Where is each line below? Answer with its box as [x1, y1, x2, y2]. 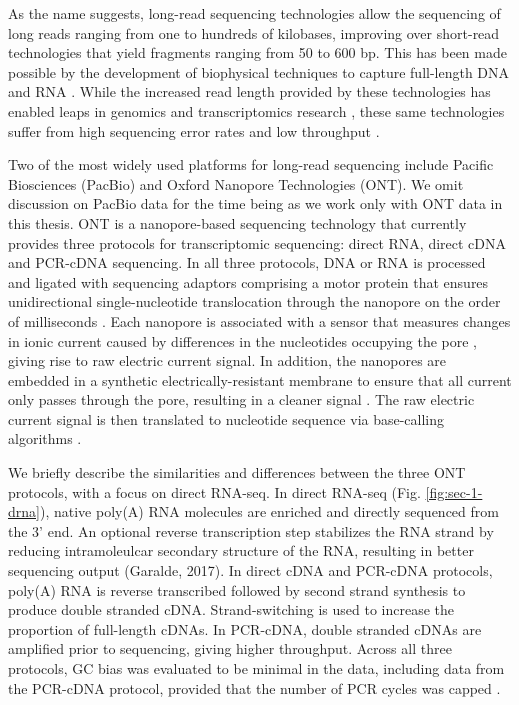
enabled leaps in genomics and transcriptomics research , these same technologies [8, 100, 505, 121]
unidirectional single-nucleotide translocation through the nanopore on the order [8, 291, 501, 312]
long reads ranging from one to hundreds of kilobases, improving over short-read [8, 22, 500, 43]
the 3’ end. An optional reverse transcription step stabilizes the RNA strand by [8, 520, 494, 541]
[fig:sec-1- [425, 481, 483, 502]
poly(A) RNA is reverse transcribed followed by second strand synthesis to [8, 579, 466, 600]
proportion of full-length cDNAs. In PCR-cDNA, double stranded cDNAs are [8, 618, 482, 639]
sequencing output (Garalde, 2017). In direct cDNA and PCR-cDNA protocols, [8, 560, 493, 581]
